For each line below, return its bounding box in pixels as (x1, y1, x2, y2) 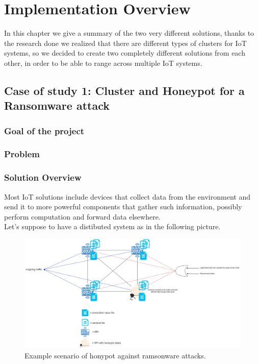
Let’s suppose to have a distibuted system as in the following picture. (4, 221, 221, 232)
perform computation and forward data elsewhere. (4, 211, 161, 222)
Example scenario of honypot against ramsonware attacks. (24, 350, 206, 360)
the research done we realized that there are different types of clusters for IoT (4, 37, 247, 48)
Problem (4, 148, 40, 160)
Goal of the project (4, 124, 85, 137)
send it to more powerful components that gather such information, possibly (4, 201, 242, 212)
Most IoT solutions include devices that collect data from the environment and (4, 191, 250, 202)
